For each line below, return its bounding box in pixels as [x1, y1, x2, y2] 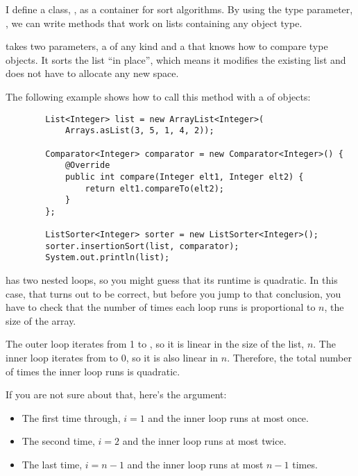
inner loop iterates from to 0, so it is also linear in [6, 350, 219, 365]
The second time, [22, 434, 95, 448]
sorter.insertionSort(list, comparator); [45, 241, 239, 251]
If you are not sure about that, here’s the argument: [6, 387, 227, 402]
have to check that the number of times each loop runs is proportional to [6, 300, 316, 314]
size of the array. [6, 313, 76, 328]
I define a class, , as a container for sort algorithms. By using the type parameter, [6, 2, 353, 16]
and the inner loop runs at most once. [148, 410, 309, 425]
